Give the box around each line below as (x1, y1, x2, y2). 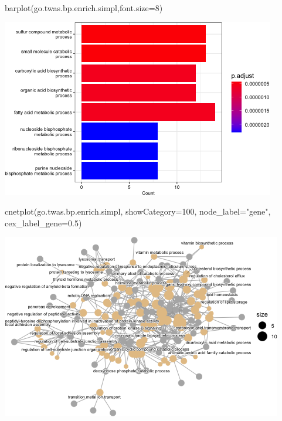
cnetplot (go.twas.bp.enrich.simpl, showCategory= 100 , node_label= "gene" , (5, 205, 271, 218)
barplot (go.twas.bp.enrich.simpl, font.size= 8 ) (5, 2, 163, 13)
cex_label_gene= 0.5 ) (5, 216, 82, 229)
